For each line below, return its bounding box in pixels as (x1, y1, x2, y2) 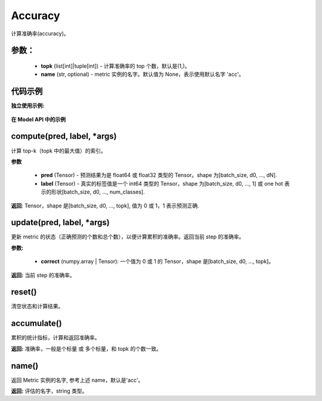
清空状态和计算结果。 (11, 302, 64, 310)
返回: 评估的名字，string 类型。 (11, 387, 88, 394)
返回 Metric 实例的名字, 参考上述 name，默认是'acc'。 (11, 376, 144, 384)
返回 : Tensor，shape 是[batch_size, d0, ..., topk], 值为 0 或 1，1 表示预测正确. (11, 202, 200, 209)
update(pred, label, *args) (11, 218, 110, 228)
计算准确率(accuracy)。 (11, 30, 70, 37)
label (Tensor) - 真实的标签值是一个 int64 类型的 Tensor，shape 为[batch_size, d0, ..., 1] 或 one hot (41, 180, 283, 187)
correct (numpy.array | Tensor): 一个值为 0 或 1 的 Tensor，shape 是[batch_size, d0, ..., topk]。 (41, 258, 274, 265)
